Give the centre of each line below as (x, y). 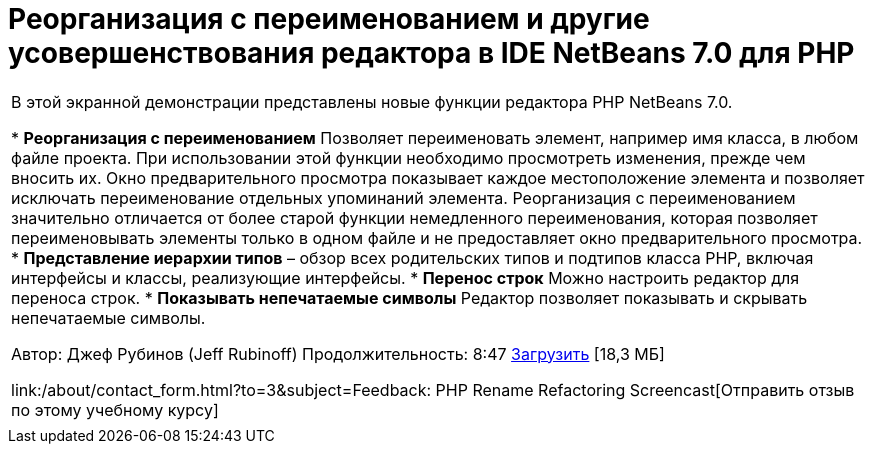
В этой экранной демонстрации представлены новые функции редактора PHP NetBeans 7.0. (372, 101)
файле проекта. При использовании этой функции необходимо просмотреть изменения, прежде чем (408, 157)
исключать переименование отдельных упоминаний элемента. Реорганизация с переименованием (403, 197)
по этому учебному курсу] (115, 409)
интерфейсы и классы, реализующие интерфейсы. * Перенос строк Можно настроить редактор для (405, 277)
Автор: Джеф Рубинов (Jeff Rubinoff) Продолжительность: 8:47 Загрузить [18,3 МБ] (338, 353)
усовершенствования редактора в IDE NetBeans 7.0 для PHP (431, 53)
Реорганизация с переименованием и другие (329, 19)
